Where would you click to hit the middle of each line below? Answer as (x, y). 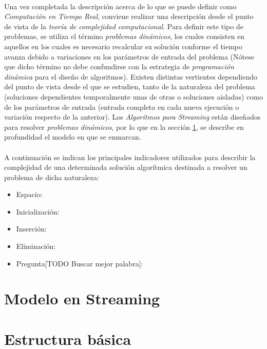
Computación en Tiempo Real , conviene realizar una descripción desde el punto (129, 16)
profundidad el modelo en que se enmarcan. (73, 137)
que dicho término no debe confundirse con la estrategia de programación (119, 66)
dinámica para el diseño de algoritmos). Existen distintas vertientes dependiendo (131, 76)
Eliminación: (36, 246)
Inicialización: (38, 211)
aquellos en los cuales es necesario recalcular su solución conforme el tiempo (123, 46)
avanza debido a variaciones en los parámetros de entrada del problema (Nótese (129, 56)
